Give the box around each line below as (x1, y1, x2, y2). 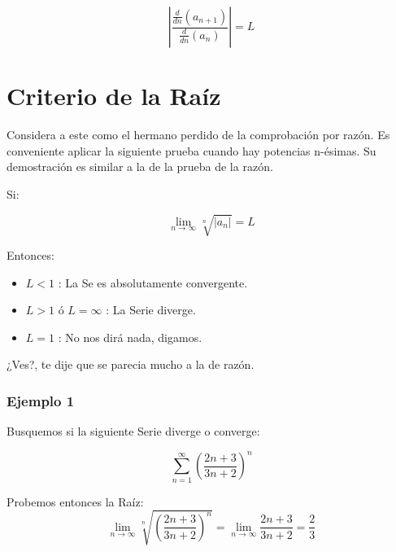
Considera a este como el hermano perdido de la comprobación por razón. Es (7, 126, 390, 143)
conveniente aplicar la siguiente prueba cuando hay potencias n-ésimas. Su (7, 142, 376, 159)
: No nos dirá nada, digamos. (58, 328, 202, 345)
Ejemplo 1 (7, 390, 75, 410)
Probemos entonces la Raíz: (7, 493, 144, 510)
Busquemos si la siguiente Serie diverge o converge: (7, 423, 260, 440)
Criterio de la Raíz (7, 79, 221, 112)
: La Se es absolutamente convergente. (58, 274, 248, 291)
